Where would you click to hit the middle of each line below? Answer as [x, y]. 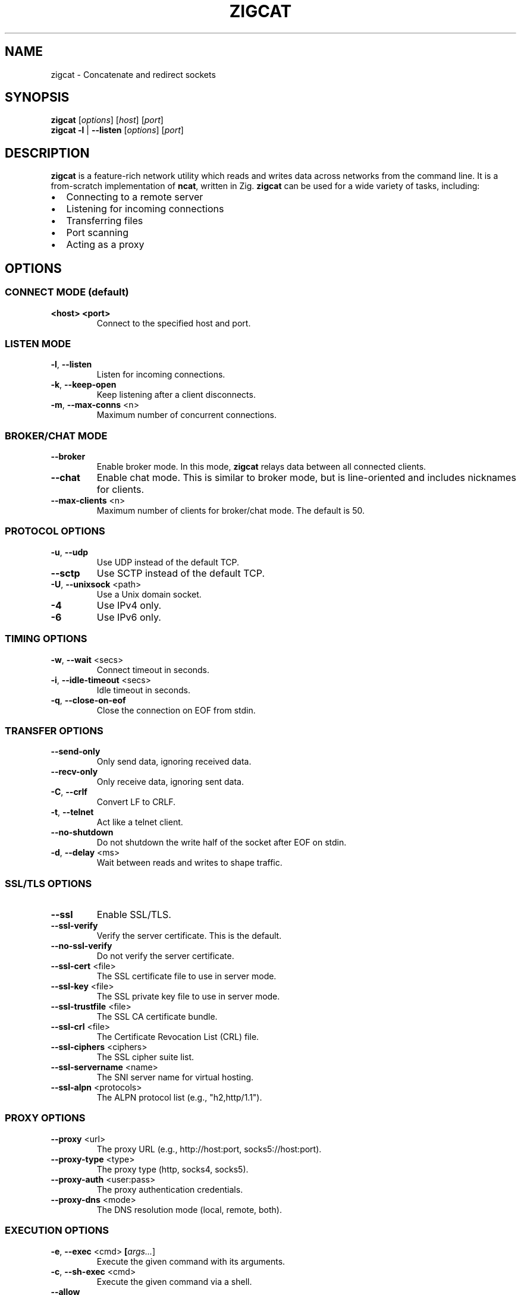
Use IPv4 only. [129, 605]
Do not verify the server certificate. [165, 956]
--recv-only [74, 772]
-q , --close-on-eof [88, 700]
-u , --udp [70, 552]
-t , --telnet [72, 812]
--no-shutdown [82, 832]
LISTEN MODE [38, 343]
